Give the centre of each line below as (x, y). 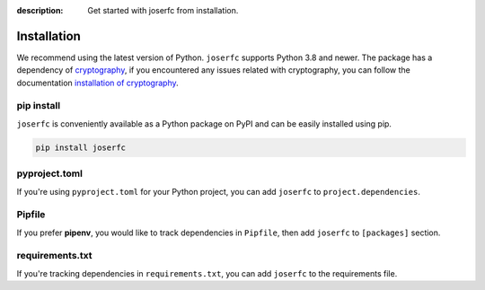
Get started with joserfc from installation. (163, 10)
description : (40, 10)
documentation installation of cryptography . (97, 83)
